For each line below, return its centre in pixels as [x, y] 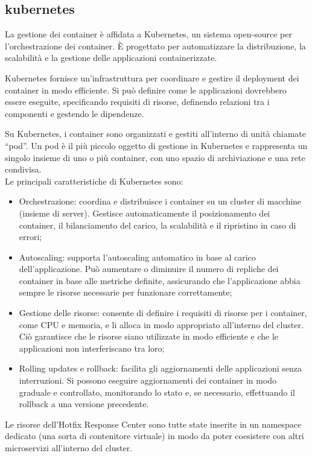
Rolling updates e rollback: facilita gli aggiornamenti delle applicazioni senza [161, 368]
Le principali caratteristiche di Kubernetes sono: [94, 181]
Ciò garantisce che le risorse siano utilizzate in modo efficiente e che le [149, 336]
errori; [30, 237]
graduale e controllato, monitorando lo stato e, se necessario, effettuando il [157, 392]
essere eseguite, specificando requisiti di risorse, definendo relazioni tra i [137, 102]
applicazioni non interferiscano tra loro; [92, 348]
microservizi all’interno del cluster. [69, 448]
